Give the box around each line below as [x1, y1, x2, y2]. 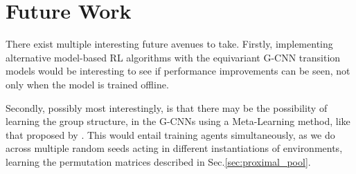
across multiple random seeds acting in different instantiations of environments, [6, 141, 343, 155]
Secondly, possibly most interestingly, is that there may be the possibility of [6, 100, 328, 115]
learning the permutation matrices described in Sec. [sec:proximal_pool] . [6, 154, 311, 168]
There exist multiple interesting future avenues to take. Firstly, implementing [6, 37, 333, 51]
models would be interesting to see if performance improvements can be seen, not [6, 64, 350, 78]
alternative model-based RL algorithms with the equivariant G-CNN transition [6, 50, 341, 64]
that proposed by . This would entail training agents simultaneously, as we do [6, 127, 335, 142]
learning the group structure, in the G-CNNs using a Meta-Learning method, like [6, 114, 350, 128]
